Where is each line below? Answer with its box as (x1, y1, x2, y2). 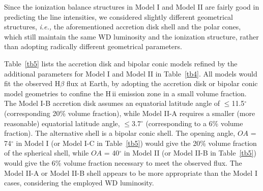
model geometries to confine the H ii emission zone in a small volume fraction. (4, 88, 247, 98)
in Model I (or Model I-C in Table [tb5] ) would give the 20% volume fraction (16, 137, 257, 148)
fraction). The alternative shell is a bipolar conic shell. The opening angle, (4, 128, 236, 138)
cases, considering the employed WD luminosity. (4, 177, 154, 188)
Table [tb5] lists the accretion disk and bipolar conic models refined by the (4, 58, 238, 68)
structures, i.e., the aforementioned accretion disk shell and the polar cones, (4, 21, 241, 32)
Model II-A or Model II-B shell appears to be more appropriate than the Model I (4, 167, 257, 178)
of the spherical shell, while (4, 147, 89, 158)
